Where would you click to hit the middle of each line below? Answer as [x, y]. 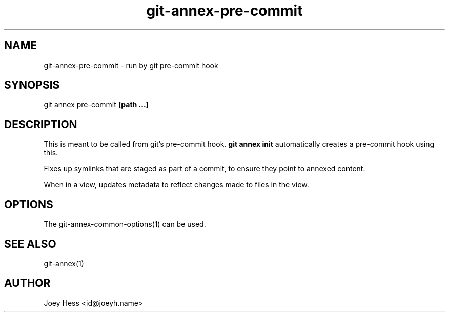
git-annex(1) [64, 263]
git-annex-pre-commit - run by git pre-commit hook [131, 65]
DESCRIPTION [41, 124]
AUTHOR [27, 283]
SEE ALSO [30, 244]
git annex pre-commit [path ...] [96, 105]
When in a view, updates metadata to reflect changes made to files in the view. [176, 185]
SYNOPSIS [32, 85]
